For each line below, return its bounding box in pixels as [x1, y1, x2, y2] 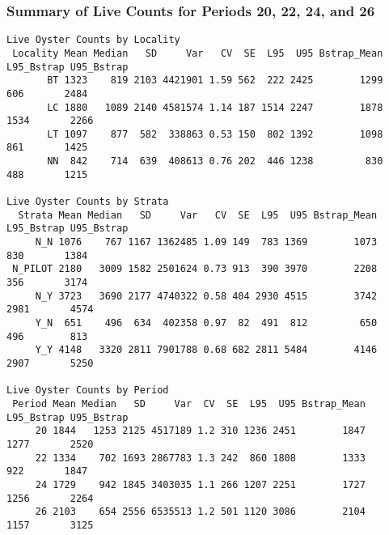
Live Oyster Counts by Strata [6, 196, 169, 208]
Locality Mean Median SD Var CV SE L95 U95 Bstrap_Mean [12, 47, 383, 59]
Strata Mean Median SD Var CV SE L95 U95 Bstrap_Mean [18, 209, 378, 221]
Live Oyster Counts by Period [6, 384, 169, 397]
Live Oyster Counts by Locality [6, 34, 180, 46]
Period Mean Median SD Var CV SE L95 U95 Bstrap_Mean [12, 397, 366, 410]
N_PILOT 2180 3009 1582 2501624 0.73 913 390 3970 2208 [12, 263, 378, 275]
